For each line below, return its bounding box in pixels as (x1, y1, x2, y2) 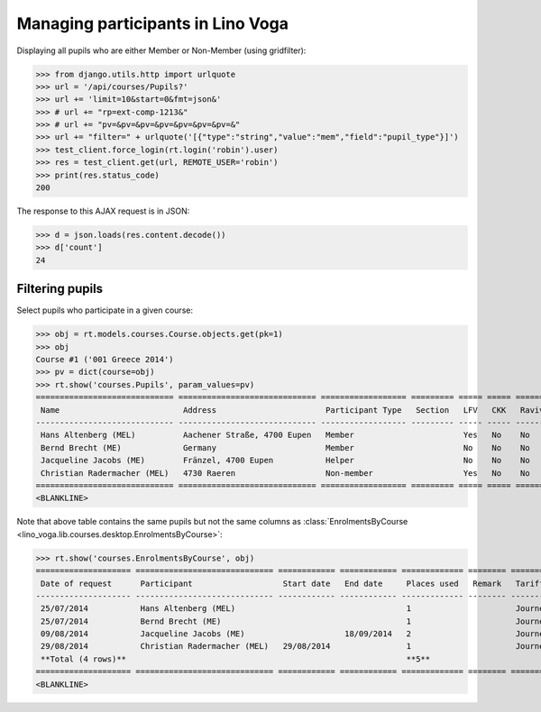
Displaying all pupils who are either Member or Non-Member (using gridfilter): (16, 45, 307, 56)
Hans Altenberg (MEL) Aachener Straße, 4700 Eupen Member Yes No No (41, 430, 531, 441)
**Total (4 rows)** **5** (41, 653, 431, 664)
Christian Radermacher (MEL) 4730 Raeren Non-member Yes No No (41, 468, 531, 478)
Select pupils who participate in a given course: (16, 305, 194, 315)
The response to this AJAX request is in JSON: (16, 205, 190, 216)
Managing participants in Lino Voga (16, 14, 289, 33)
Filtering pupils (16, 281, 104, 297)
